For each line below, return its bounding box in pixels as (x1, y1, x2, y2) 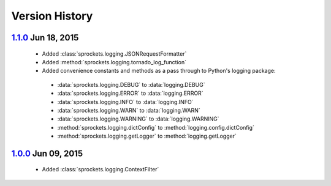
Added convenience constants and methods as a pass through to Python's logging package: (42, 67, 276, 75)
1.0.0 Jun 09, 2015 (11, 148, 83, 158)
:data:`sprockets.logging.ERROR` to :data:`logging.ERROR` (57, 89, 204, 97)
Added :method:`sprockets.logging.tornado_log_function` (42, 58, 187, 65)
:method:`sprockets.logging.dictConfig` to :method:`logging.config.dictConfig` (57, 124, 254, 131)
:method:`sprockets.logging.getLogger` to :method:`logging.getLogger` (57, 132, 237, 140)
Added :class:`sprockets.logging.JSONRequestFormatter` (42, 50, 187, 58)
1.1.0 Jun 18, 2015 (11, 32, 79, 43)
